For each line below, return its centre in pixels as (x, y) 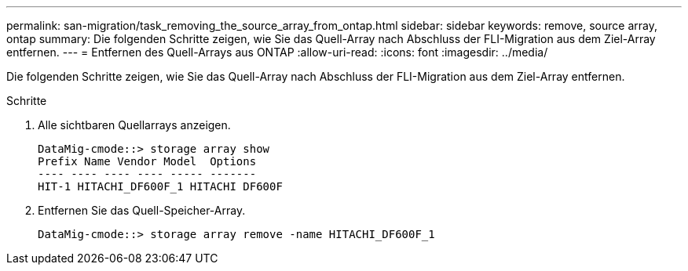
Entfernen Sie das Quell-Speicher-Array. (142, 210)
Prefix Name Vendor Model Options (147, 161)
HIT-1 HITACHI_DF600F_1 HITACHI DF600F (160, 186)
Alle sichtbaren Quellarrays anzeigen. (134, 125)
